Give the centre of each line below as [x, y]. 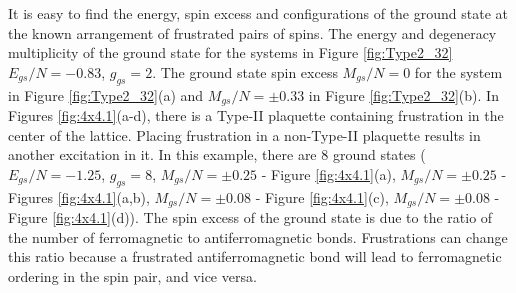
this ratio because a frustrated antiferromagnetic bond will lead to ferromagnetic [255, 256]
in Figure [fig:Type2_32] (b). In [403, 94]
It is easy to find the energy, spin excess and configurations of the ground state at [258, 13]
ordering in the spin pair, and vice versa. [132, 275]
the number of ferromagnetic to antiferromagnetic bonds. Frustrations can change [258, 236]
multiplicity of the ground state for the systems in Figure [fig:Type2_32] [230, 52]
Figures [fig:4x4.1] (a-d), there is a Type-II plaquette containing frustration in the [256, 115]
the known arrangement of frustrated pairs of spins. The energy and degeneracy [252, 32]
